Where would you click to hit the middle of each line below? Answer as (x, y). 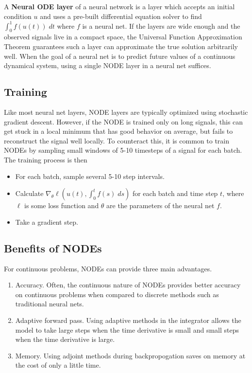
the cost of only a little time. (58, 365)
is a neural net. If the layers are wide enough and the (161, 26)
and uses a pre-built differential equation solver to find (121, 16)
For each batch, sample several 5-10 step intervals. (90, 176)
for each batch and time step (175, 193)
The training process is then (46, 160)
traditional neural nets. (50, 304)
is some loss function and (62, 205)
